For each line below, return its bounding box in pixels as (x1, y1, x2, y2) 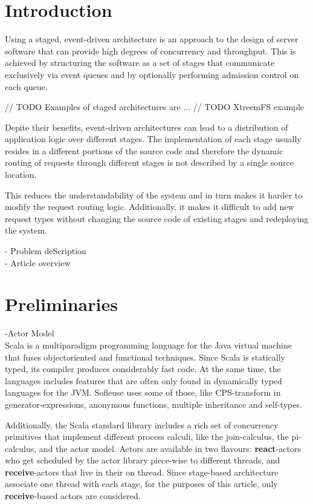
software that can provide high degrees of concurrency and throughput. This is (5, 44, 296, 57)
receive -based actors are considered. (5, 489, 141, 502)
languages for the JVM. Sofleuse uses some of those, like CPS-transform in (5, 386, 281, 399)
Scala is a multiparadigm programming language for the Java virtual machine (5, 338, 292, 351)
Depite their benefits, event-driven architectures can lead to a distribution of (5, 120, 288, 133)
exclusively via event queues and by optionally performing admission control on (5, 68, 299, 80)
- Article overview (5, 256, 71, 269)
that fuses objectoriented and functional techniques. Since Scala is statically (5, 350, 286, 363)
